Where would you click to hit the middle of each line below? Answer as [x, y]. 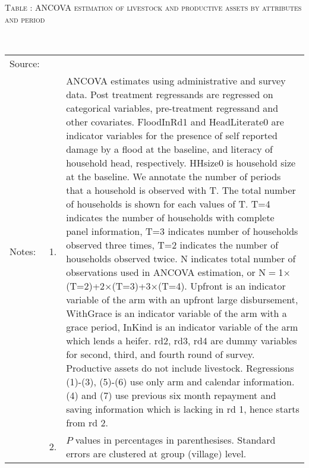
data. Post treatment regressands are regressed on [170, 94]
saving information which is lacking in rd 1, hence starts [183, 409]
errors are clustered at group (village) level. [156, 453]
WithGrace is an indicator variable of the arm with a [176, 313]
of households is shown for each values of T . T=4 [168, 203]
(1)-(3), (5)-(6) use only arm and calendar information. [180, 381]
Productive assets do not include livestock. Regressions [180, 368]
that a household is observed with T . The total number [181, 190]
